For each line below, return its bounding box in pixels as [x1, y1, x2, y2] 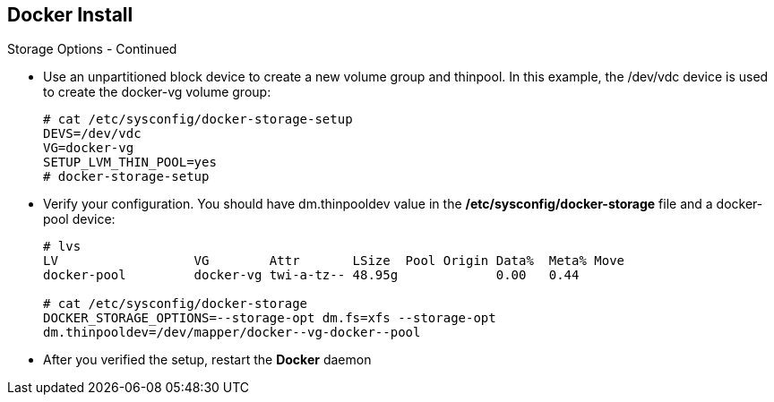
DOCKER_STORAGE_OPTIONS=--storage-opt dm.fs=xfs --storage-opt [43, 311, 496, 326]
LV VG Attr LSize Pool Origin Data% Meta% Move [43, 253, 625, 269]
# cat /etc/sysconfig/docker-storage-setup [43, 112, 353, 127]
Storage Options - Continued [7, 41, 177, 57]
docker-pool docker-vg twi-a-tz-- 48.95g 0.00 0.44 [43, 268, 580, 283]
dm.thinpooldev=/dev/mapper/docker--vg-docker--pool [43, 325, 421, 340]
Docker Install [7, 4, 133, 26]
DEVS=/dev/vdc [43, 126, 142, 141]
